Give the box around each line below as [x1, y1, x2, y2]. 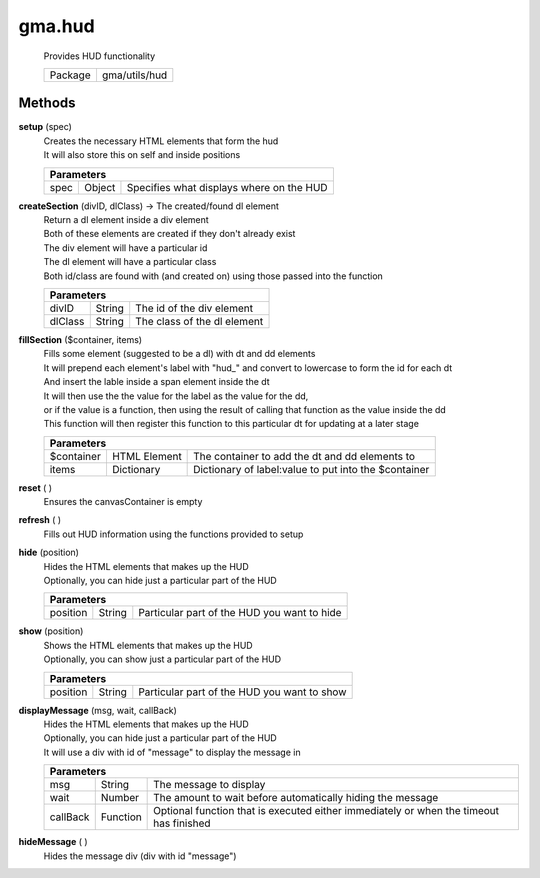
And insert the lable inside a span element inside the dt [43, 376, 270, 388]
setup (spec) [18, 121, 72, 133]
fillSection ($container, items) [18, 333, 143, 345]
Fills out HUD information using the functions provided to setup [43, 528, 304, 540]
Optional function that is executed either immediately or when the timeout [153, 804, 500, 818]
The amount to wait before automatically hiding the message [153, 791, 439, 805]
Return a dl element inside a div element [43, 214, 209, 226]
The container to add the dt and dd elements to [193, 449, 415, 463]
